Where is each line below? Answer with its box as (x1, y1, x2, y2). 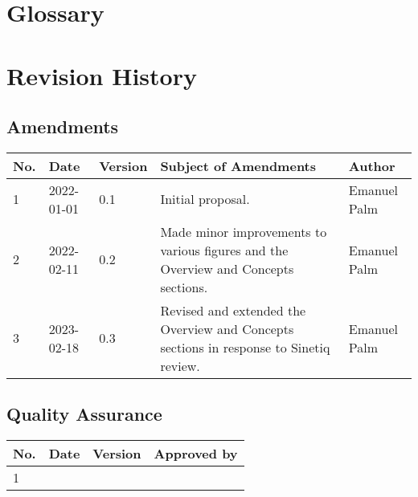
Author (348, 156, 395, 175)
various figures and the (160, 240, 289, 259)
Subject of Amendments (160, 156, 317, 175)
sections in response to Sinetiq (160, 337, 330, 356)
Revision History (6, 59, 197, 92)
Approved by (154, 444, 238, 463)
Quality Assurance (6, 401, 162, 426)
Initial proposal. (160, 189, 250, 209)
